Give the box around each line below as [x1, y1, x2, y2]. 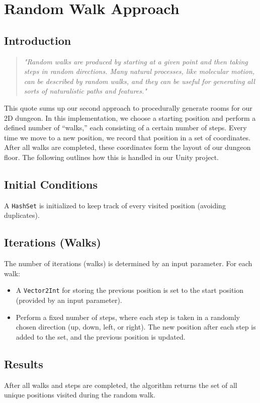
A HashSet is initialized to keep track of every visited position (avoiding [4, 200, 226, 210]
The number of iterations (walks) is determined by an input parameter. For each [4, 258, 252, 269]
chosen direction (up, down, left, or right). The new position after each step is [16, 321, 256, 332]
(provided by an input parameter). [16, 295, 122, 305]
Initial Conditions [4, 176, 98, 192]
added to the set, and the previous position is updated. [16, 331, 186, 342]
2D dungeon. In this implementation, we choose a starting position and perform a [4, 112, 256, 123]
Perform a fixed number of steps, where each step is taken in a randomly [16, 311, 240, 322]
